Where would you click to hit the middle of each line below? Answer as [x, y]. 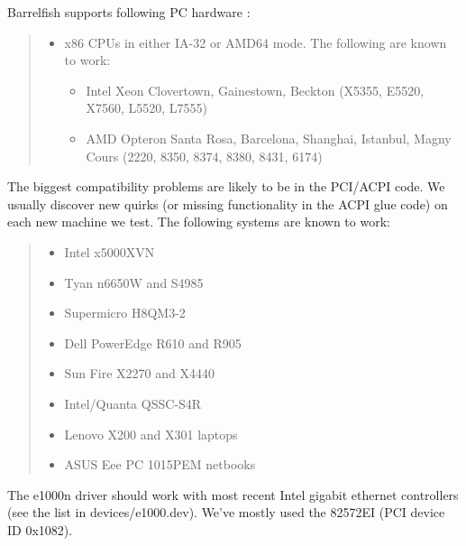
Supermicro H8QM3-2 [125, 313]
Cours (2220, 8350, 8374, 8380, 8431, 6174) [204, 156]
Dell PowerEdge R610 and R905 [153, 342]
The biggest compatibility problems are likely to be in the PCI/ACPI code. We [226, 186]
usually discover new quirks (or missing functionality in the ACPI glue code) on [228, 204]
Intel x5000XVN [110, 251]
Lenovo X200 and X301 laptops [151, 434]
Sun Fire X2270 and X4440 [139, 373]
